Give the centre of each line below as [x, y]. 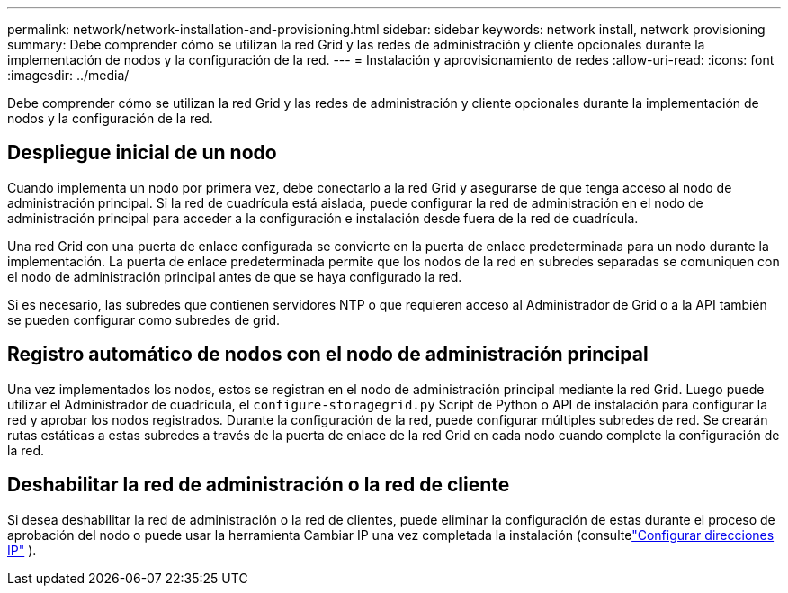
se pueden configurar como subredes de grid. [144, 319]
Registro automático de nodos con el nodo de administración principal [328, 355]
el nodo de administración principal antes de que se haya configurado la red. [235, 276]
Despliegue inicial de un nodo [142, 153]
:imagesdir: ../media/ [68, 75]
